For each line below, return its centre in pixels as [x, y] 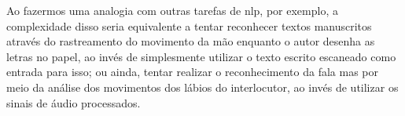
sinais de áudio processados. [74, 102]
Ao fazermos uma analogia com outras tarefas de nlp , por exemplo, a [172, 10]
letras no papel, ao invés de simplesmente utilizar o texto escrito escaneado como [201, 56]
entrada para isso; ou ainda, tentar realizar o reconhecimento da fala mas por [193, 72]
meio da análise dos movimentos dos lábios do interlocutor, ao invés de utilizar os [202, 87]
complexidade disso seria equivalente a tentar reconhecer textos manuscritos [189, 25]
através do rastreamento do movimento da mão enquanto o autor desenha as [191, 41]
